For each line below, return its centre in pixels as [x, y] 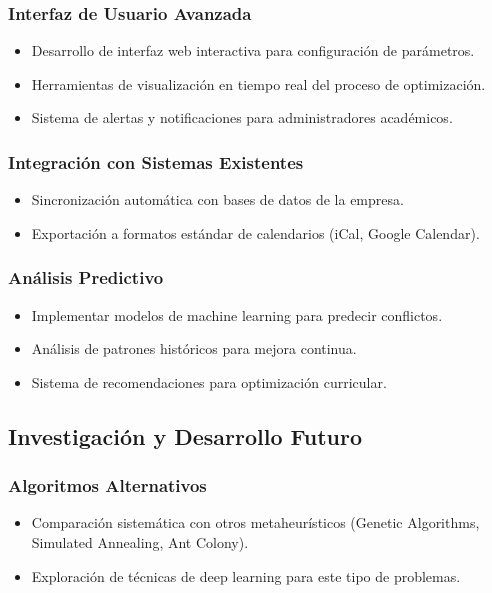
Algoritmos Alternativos [107, 485]
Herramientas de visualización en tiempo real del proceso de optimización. [258, 83]
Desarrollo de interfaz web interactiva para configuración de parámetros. [253, 50]
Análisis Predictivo [86, 277]
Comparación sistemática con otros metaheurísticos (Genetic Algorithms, [255, 522]
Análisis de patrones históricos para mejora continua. [194, 348]
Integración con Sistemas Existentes [156, 161]
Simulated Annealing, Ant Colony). [140, 542]
